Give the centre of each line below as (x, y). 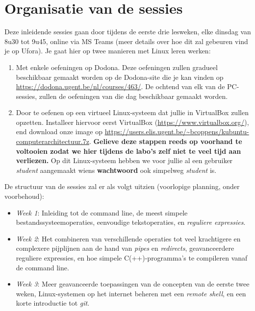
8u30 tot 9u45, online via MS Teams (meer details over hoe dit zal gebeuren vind (126, 41)
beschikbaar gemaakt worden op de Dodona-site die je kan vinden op (120, 77)
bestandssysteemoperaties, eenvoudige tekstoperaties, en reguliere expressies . (131, 222)
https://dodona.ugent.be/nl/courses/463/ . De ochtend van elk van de (120, 86)
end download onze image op (59, 132)
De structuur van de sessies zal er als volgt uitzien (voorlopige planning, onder (122, 186)
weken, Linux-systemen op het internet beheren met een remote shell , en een (131, 293)
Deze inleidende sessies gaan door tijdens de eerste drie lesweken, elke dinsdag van (128, 32)
